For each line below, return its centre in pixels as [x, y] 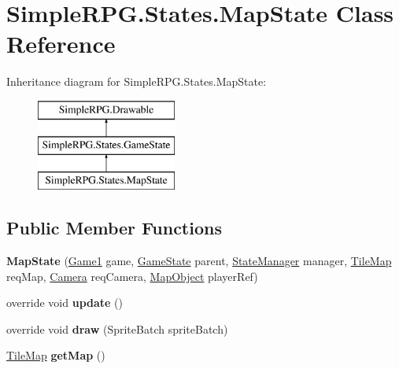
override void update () [65, 303]
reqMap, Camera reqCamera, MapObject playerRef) [132, 276]
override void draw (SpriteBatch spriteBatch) [117, 328]
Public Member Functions [114, 228]
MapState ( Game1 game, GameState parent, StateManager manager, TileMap [199, 261]
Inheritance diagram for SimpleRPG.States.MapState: [137, 81]
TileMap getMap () [56, 355]
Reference [61, 44]
